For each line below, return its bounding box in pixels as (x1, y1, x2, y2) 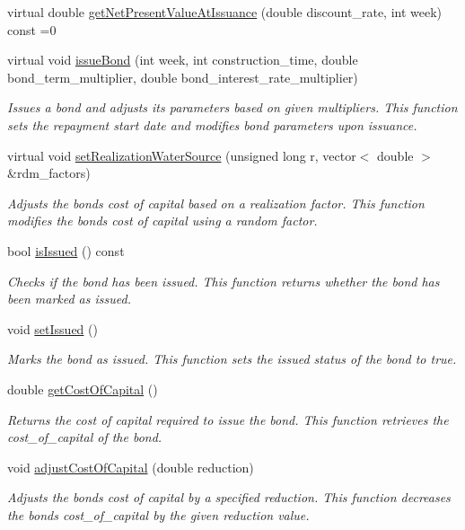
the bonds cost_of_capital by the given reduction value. (7, 505, 310, 524)
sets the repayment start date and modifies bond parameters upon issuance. (7, 115, 417, 134)
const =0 (7, 20, 57, 39)
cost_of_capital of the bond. (7, 428, 162, 446)
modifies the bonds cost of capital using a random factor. (7, 211, 318, 230)
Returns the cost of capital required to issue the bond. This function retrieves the (7, 410, 449, 428)
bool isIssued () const (7, 241, 125, 260)
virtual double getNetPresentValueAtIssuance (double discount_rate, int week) (7, 3, 443, 21)
